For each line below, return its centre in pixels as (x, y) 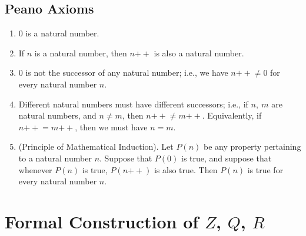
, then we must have (111, 127)
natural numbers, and (57, 115)
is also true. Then (186, 169)
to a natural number (55, 158)
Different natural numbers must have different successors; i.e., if (133, 104)
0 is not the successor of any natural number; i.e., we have (123, 73)
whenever (35, 169)
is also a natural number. (199, 53)
